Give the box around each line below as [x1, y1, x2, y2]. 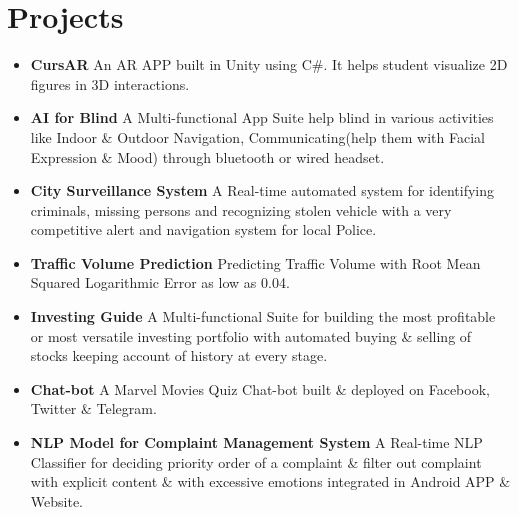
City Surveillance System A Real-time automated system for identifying [30, 180, 495, 201]
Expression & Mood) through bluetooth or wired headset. [30, 146, 385, 167]
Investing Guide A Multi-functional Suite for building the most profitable [30, 306, 496, 327]
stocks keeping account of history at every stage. [30, 345, 328, 366]
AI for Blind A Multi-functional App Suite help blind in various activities [30, 107, 494, 128]
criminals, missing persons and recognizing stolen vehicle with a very [30, 199, 452, 220]
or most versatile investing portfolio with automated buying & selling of [30, 325, 472, 346]
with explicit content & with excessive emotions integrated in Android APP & [30, 471, 511, 492]
